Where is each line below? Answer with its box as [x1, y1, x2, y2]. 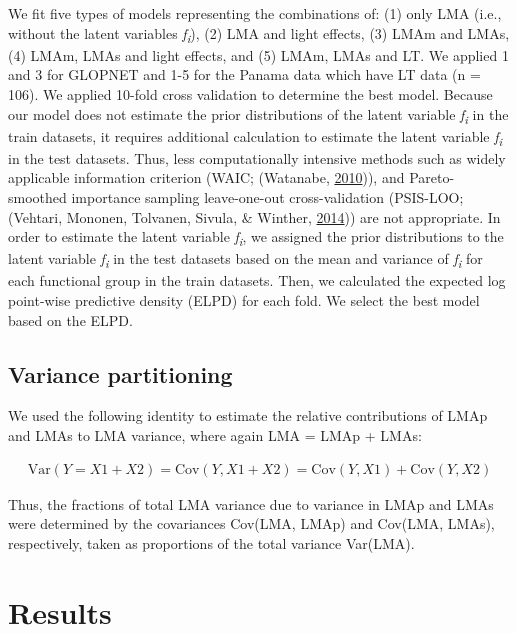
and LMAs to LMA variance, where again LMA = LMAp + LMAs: [8, 424, 422, 445]
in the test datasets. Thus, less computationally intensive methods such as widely [8, 147, 506, 168]
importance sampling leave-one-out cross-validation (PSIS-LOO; [71, 186, 464, 207]
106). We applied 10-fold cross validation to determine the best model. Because [8, 83, 493, 104]
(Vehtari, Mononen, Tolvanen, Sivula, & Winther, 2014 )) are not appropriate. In [8, 206, 501, 227]
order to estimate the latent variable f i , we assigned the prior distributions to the [8, 226, 504, 249]
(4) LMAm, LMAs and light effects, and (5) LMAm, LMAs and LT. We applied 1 [8, 44, 509, 65]
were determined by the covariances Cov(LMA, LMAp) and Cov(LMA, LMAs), [8, 513, 495, 534]
